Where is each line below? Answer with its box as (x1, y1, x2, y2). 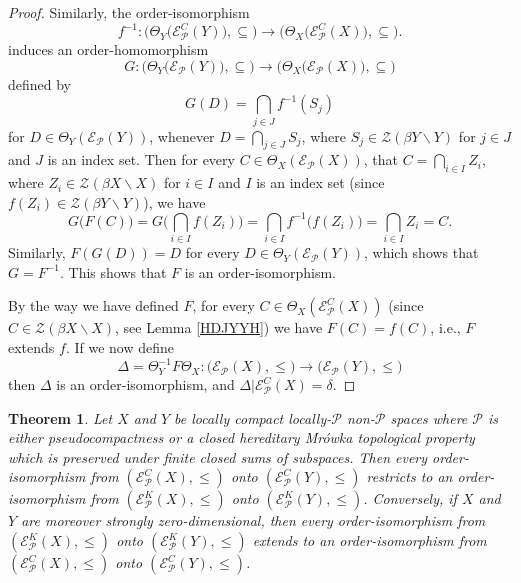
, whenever (149, 125, 215, 146)
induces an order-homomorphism (8, 39, 209, 60)
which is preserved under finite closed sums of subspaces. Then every (8, 446, 428, 467)
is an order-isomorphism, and (56, 374, 235, 395)
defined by (8, 73, 72, 94)
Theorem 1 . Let (8, 407, 113, 428)
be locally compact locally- (174, 407, 332, 428)
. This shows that (60, 261, 167, 282)
